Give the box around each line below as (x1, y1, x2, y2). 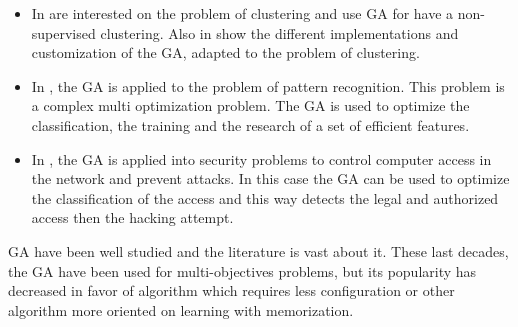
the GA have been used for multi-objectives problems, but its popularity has (8, 260, 477, 281)
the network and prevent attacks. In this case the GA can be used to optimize (31, 168, 510, 189)
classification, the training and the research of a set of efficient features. (31, 114, 470, 135)
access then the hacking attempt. (31, 207, 234, 228)
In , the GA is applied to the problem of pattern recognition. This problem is (31, 75, 505, 96)
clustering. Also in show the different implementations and (100, 22, 459, 43)
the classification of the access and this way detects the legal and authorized (31, 187, 499, 208)
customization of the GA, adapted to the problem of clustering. (31, 42, 420, 63)
